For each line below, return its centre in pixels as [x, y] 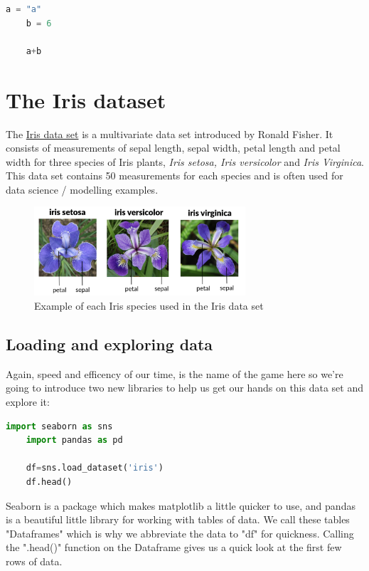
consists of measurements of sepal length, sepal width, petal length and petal [173, 148]
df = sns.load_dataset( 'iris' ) [95, 468]
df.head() [49, 482]
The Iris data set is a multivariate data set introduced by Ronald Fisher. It [170, 133]
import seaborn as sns [59, 426]
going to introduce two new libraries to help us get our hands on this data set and [184, 388]
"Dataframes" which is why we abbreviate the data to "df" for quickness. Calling [180, 533]
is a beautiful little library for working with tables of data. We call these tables [178, 519]
